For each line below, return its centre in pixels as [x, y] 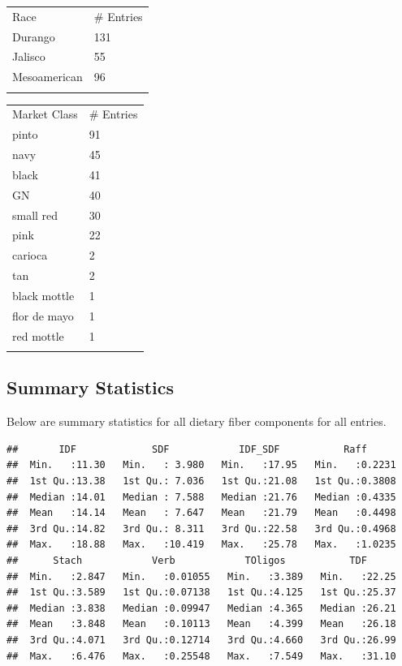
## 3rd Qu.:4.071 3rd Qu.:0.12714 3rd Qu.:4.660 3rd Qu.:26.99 [201, 640]
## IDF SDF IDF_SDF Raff [187, 449]
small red [35, 215]
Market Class [45, 114]
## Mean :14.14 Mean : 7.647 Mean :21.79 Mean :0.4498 [201, 513]
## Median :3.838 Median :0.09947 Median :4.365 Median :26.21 [201, 608]
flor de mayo [43, 315]
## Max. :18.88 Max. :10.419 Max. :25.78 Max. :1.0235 [201, 545]
